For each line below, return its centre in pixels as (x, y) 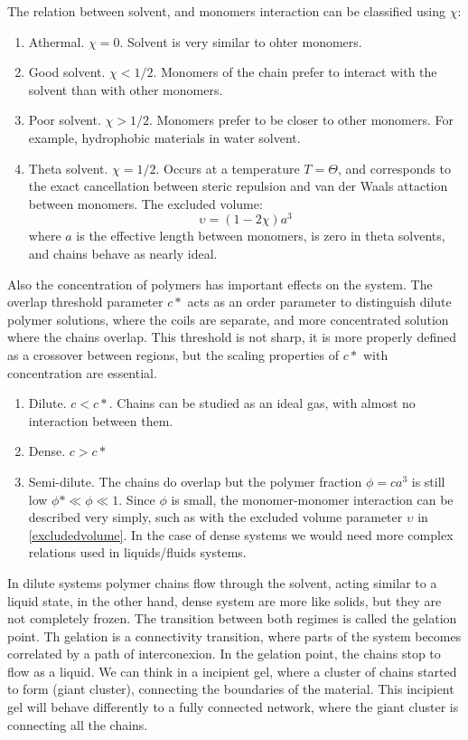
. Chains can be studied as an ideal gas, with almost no (262, 403)
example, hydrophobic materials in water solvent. (164, 137)
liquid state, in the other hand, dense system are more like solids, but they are (225, 600)
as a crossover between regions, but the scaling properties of (173, 354)
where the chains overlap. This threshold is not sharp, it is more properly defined (232, 337)
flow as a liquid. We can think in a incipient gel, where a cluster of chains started (232, 671)
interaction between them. (101, 420)
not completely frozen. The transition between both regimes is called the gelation (232, 618)
